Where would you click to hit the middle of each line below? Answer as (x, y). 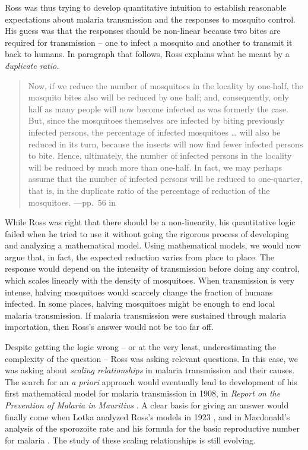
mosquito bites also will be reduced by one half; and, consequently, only (158, 97)
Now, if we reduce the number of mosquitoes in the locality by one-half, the (166, 85)
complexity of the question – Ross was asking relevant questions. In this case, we (151, 358)
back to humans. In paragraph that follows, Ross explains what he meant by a (147, 54)
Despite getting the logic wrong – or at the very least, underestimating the (141, 347)
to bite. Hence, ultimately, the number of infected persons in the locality (160, 155)
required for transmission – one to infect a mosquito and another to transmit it (149, 42)
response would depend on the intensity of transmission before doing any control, (152, 268)
